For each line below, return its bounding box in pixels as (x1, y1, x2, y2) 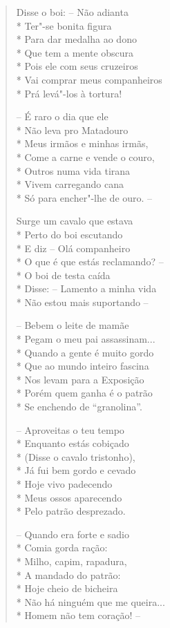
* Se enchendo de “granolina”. (16, 399, 142, 414)
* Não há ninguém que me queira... (16, 594, 165, 609)
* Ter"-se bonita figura (16, 18, 112, 32)
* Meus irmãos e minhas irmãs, (16, 136, 149, 151)
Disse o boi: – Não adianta (16, 5, 129, 19)
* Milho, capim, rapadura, (16, 553, 127, 568)
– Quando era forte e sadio (16, 526, 129, 541)
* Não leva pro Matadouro (16, 122, 129, 137)
